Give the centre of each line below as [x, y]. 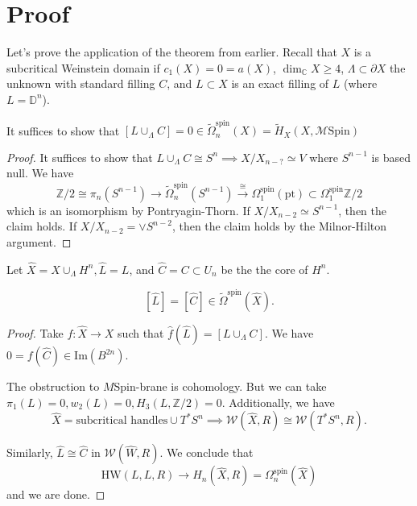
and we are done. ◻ [56, 494]
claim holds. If [42, 226]
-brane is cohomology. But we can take [231, 386]
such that [141, 333]
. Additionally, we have [278, 402]
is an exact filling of [280, 83]
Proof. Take [35, 333]
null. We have [40, 173]
